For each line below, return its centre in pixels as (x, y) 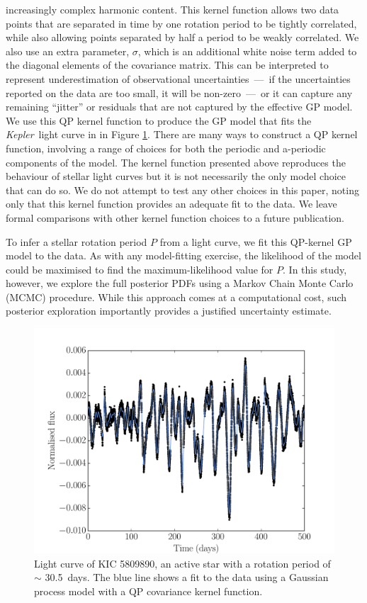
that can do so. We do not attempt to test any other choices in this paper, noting (182, 190)
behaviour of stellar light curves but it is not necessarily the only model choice (176, 176)
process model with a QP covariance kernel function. (148, 591)
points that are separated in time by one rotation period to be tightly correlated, (181, 23)
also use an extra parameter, (68, 51)
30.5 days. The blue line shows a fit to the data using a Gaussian (187, 577)
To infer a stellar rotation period (77, 241)
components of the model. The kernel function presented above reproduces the (176, 162)
